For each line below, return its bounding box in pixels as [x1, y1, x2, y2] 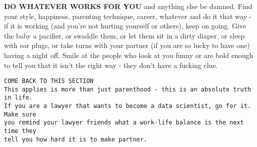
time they [4, 127, 36, 135]
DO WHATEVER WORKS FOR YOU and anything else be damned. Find [4, 1, 252, 11]
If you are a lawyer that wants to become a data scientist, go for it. [4, 102, 251, 110]
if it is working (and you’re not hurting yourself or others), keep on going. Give [4, 20, 246, 31]
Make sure [4, 110, 36, 118]
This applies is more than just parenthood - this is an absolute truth [4, 85, 251, 93]
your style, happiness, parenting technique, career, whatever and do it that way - [4, 10, 252, 21]
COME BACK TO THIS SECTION [4, 77, 93, 85]
